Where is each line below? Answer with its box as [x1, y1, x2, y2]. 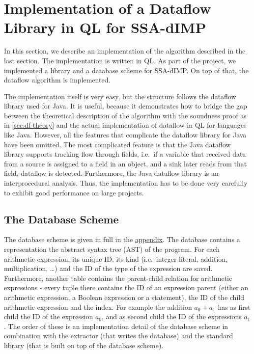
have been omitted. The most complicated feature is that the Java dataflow [4, 139, 231, 149]
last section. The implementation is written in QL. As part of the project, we [4, 55, 236, 65]
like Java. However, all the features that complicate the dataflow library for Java [4, 130, 247, 140]
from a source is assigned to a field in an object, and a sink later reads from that [4, 158, 247, 168]
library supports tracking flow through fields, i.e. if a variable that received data [4, 149, 246, 159]
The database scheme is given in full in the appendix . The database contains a [4, 234, 240, 245]
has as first [218, 301, 251, 312]
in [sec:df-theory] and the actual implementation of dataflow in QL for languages [4, 120, 247, 130]
